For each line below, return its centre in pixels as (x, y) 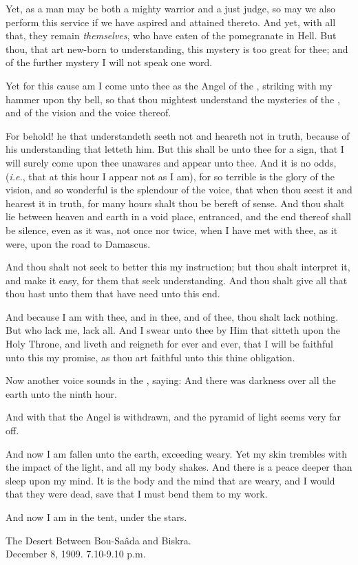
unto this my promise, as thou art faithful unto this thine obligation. (150, 357)
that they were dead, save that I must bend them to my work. (137, 494)
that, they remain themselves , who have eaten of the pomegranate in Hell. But (171, 35)
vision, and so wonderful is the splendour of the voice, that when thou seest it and (179, 190)
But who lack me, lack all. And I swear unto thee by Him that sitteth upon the (173, 330)
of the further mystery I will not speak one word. (109, 62)
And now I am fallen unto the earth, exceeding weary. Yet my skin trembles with (177, 453)
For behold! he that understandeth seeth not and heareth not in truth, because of (178, 135)
